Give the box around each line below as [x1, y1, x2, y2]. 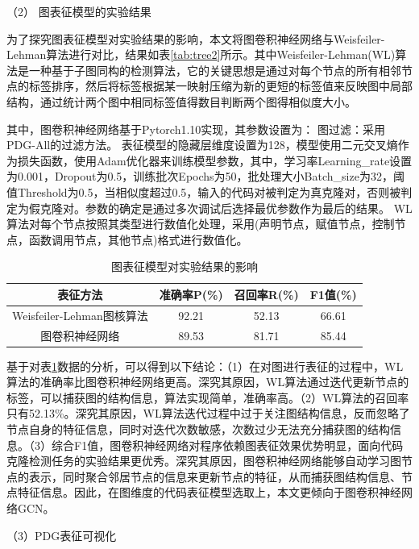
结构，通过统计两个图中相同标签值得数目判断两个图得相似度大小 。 [6, 93, 356, 110]
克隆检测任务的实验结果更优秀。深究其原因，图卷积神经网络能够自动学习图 [6, 452, 401, 469]
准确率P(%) [159, 285, 223, 302]
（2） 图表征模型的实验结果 [6, 3, 151, 19]
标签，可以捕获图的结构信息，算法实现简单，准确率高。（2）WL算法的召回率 [6, 389, 409, 406]
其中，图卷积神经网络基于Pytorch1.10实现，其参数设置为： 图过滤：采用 [6, 120, 386, 137]
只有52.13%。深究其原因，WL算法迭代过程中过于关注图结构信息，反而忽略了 [6, 405, 410, 422]
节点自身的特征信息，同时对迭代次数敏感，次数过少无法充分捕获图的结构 [6, 421, 390, 438]
